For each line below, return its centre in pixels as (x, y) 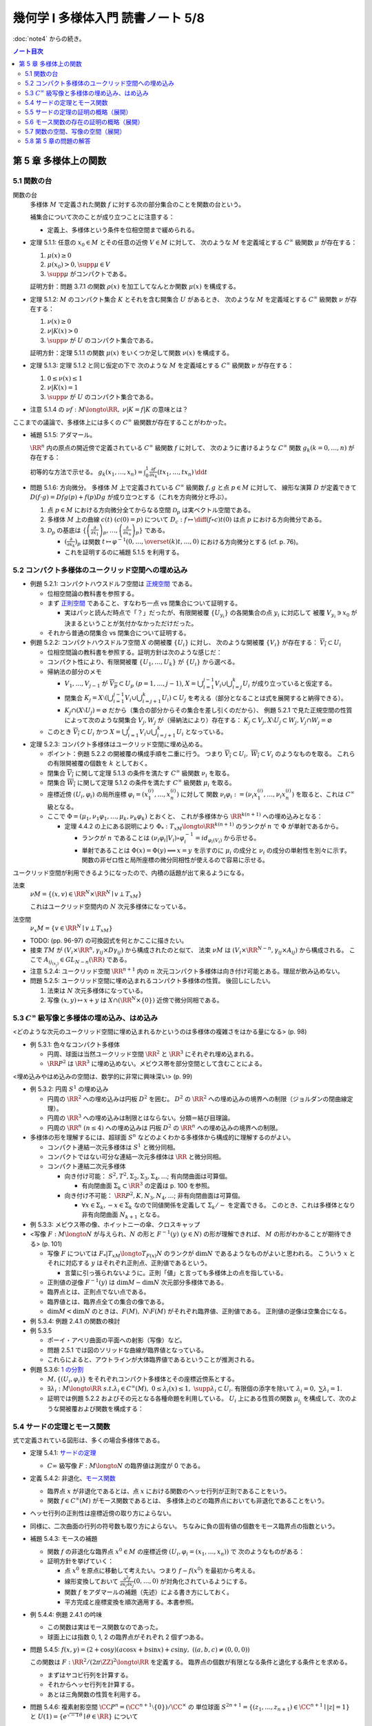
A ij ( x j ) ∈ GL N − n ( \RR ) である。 (87, 962)
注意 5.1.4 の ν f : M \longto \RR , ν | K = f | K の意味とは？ (109, 409)
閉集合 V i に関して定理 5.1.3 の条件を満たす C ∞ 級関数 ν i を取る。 (140, 774)
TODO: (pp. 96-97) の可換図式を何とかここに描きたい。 (109, 940)
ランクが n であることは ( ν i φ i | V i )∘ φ (133, 839)
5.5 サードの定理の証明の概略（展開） (79, 112)
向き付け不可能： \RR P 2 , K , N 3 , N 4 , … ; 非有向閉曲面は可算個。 (154, 1196)
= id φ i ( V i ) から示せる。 (228, 840)
